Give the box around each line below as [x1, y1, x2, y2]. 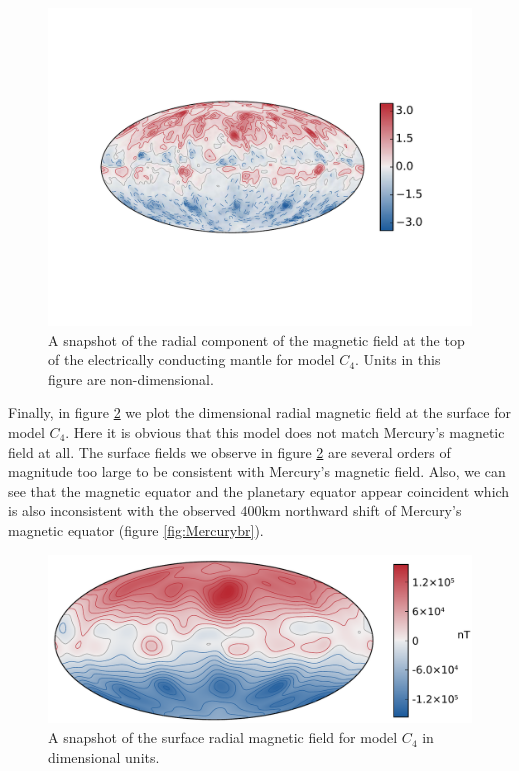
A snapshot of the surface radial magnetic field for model [48, 727, 398, 748]
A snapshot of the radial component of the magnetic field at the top [48, 329, 465, 350]
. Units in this [355, 349, 441, 370]
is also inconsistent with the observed [8, 500, 236, 521]
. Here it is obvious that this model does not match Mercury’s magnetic [65, 421, 505, 442]
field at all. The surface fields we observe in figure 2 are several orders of [8, 441, 451, 462]
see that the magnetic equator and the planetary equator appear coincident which [8, 480, 510, 501]
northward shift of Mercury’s [285, 500, 462, 521]
